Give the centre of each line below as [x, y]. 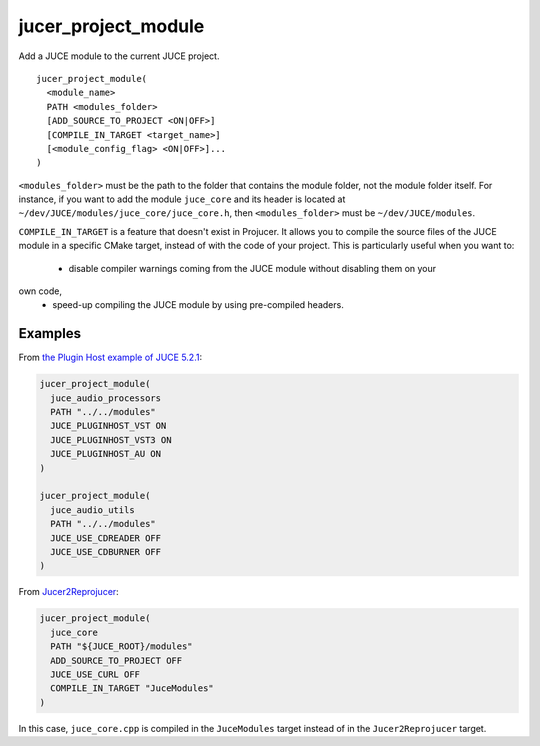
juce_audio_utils [92, 509]
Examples [50, 333]
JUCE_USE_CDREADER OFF [106, 538]
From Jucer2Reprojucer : [68, 592]
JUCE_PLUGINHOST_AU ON [106, 454]
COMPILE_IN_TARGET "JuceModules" [132, 688]
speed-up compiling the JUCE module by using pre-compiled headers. [198, 305]
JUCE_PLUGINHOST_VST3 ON [111, 439]
